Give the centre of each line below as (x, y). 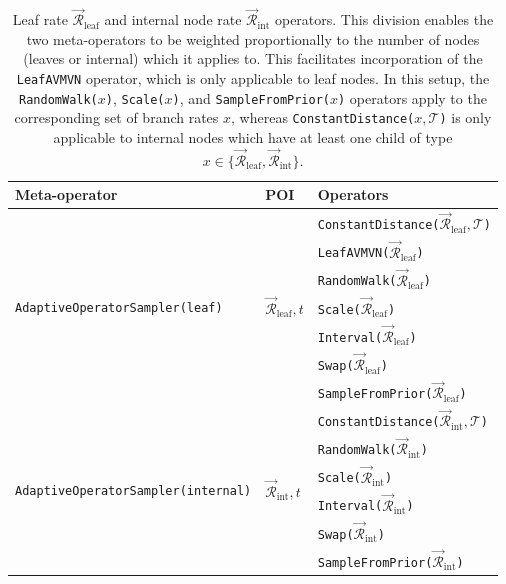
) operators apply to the (412, 97)
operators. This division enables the (384, 19)
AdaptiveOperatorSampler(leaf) (119, 308)
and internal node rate (173, 19)
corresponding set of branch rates (116, 117)
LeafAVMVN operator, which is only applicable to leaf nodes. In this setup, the (253, 78)
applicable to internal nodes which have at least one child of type (253, 136)
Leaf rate (40, 19)
